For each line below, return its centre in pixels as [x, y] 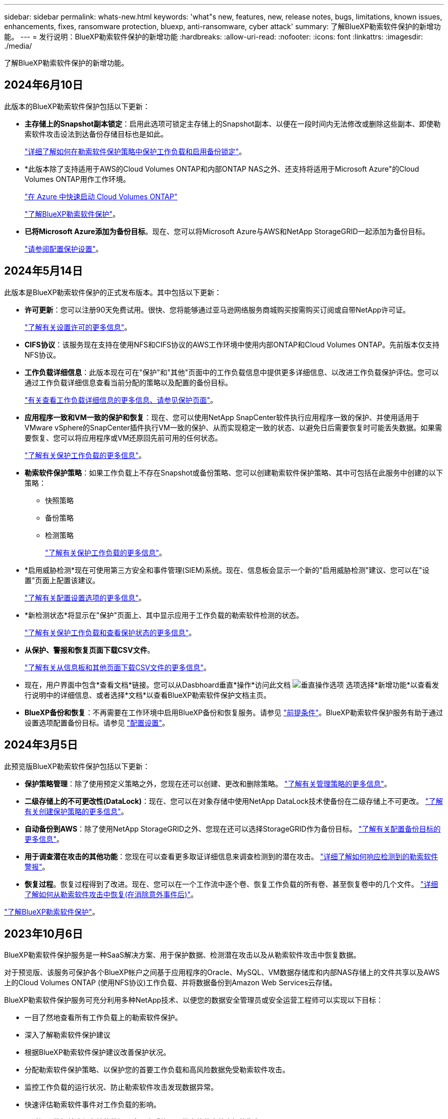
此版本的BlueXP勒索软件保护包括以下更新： [77, 106]
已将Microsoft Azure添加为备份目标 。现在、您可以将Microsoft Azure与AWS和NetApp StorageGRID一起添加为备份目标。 [227, 231]
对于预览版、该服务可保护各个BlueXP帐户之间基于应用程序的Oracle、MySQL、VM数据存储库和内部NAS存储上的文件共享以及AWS [222, 972]
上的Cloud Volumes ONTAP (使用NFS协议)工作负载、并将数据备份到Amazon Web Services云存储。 [171, 983]
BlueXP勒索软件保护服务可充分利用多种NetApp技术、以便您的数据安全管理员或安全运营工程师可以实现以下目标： [194, 1000]
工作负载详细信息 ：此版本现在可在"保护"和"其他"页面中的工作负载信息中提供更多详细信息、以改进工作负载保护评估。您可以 [232, 372]
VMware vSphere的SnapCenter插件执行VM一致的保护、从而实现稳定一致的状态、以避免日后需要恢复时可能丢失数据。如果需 [233, 427]
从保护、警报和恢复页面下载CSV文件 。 [89, 650]
